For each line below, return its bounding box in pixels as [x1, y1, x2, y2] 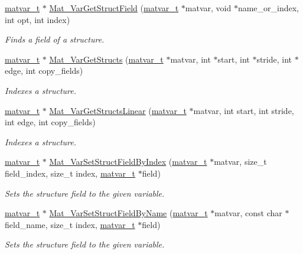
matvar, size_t [214, 155, 267, 168]
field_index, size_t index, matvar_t [5, 167, 136, 179]
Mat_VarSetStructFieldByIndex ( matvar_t [49, 155, 207, 168]
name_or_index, [237, 2, 299, 14]
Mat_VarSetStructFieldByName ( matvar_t [49, 207, 208, 219]
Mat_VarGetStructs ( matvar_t [49, 53, 164, 65]
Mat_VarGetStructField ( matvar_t [49, 2, 179, 14]
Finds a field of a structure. [5, 33, 105, 45]
